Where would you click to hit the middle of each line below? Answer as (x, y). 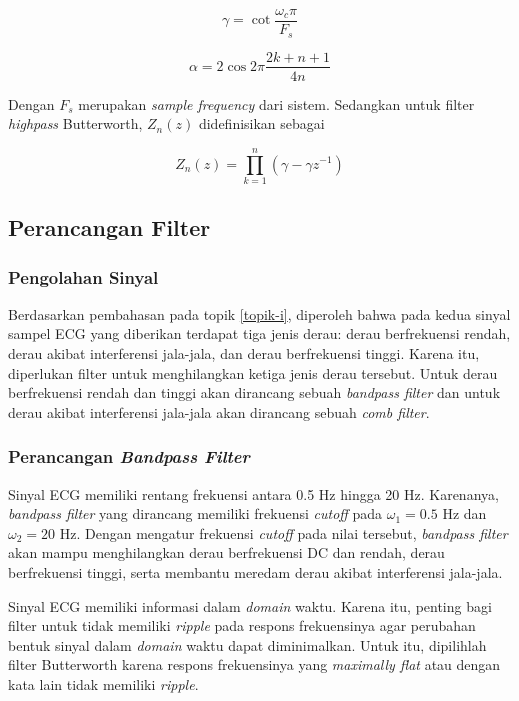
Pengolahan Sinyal (83, 276)
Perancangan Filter (109, 227)
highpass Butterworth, (75, 123)
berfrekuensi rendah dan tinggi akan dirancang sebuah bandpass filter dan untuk (254, 392)
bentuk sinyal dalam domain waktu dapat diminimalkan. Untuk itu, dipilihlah (247, 644)
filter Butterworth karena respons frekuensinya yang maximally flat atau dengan (254, 664)
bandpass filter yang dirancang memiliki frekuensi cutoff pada (195, 513)
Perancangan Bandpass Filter (129, 456)
